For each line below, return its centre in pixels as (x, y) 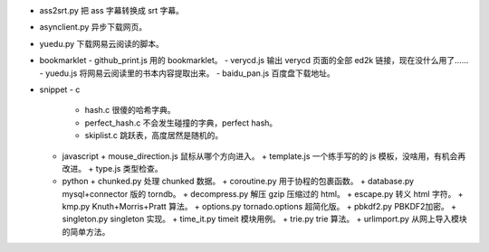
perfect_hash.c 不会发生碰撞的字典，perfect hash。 (181, 123)
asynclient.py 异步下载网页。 (93, 27)
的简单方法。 (86, 231)
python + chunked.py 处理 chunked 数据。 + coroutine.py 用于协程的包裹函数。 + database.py (238, 182)
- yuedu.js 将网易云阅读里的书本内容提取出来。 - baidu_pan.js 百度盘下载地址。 (187, 73)
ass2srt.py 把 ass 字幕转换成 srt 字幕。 (112, 10)
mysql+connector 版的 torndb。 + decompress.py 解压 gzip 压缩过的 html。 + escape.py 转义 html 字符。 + (263, 193)
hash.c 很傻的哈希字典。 (130, 110)
